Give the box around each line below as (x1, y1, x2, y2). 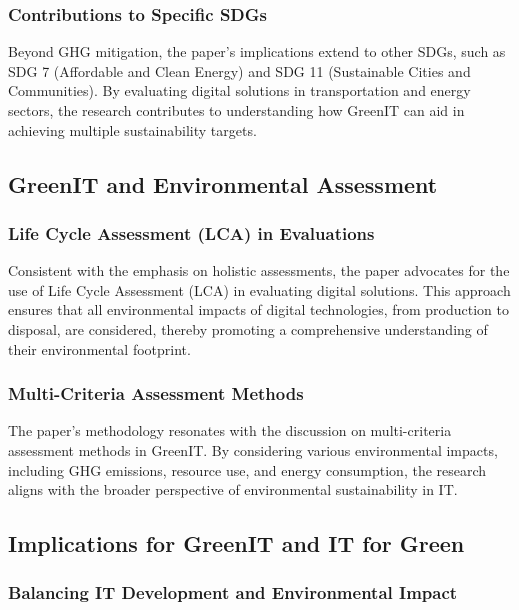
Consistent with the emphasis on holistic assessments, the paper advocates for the (8, 260, 510, 281)
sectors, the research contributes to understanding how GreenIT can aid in (8, 100, 465, 120)
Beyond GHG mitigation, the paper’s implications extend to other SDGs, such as (8, 41, 506, 62)
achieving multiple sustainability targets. (8, 119, 257, 140)
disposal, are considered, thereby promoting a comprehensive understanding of (8, 318, 488, 339)
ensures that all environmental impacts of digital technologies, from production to (8, 299, 509, 320)
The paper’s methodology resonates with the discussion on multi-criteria (8, 420, 452, 441)
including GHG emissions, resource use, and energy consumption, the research (8, 459, 487, 480)
